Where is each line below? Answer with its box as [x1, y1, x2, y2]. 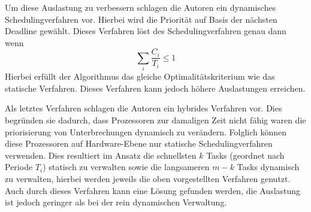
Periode [5, 160, 33, 173]
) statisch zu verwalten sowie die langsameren [43, 160, 210, 173]
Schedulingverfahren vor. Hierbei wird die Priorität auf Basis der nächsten [5, 13, 277, 25]
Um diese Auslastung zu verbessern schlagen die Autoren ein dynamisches [5, 1, 276, 13]
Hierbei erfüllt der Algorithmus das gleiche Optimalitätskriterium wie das [5, 70, 275, 83]
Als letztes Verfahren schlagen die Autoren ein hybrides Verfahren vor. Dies [5, 102, 282, 114]
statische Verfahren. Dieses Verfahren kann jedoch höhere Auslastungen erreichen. [5, 81, 306, 94]
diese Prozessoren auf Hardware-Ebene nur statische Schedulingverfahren [5, 137, 273, 150]
